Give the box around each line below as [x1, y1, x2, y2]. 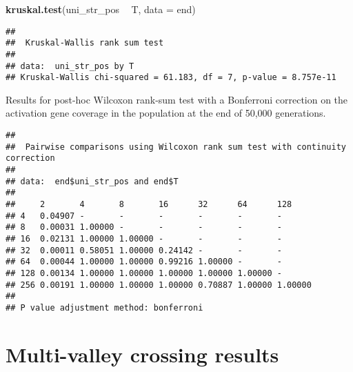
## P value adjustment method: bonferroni [6, 302, 203, 313]
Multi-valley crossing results [6, 340, 279, 368]
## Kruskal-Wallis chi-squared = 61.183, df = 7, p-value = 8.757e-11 [6, 72, 336, 83]
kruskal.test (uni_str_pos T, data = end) [6, 2, 196, 16]
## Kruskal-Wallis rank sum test [6, 38, 164, 48]
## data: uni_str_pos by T [6, 61, 134, 71]
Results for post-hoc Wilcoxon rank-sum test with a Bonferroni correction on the [6, 92, 348, 106]
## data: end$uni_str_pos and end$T [6, 176, 179, 186]
